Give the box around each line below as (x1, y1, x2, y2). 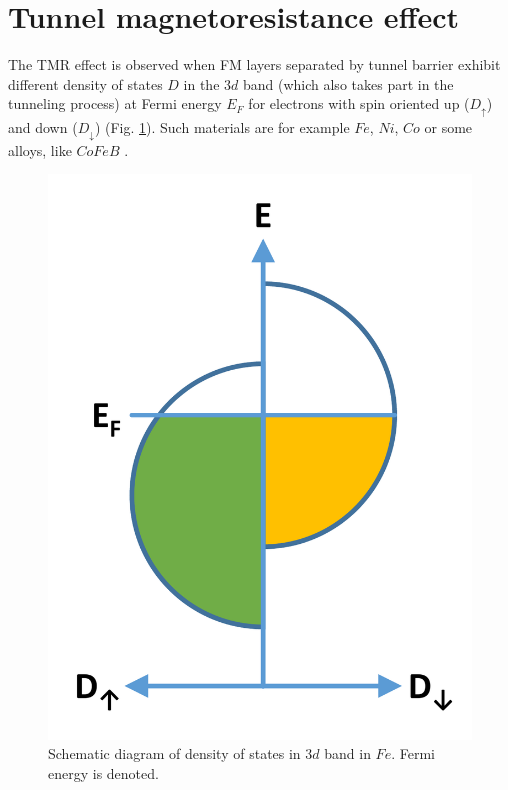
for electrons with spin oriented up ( (248, 93, 470, 114)
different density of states (8, 73, 163, 94)
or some (424, 116, 473, 137)
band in (324, 743, 371, 764)
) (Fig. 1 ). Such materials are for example (94, 116, 350, 137)
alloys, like (8, 139, 72, 160)
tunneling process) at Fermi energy (8, 93, 222, 114)
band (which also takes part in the (242, 73, 454, 94)
